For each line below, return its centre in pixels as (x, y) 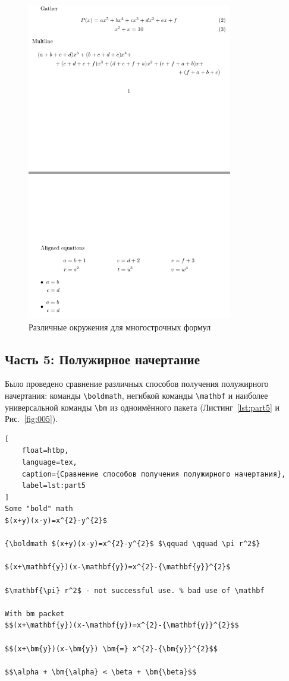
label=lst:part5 (54, 486)
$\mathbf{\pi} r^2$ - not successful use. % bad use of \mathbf (135, 590)
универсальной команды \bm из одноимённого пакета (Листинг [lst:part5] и (142, 407)
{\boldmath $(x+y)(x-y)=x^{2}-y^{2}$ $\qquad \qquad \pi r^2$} (133, 544)
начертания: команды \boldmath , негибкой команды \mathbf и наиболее (136, 395)
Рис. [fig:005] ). (32, 419)
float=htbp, (45, 451)
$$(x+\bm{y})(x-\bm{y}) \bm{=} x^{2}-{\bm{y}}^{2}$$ (111, 649)
